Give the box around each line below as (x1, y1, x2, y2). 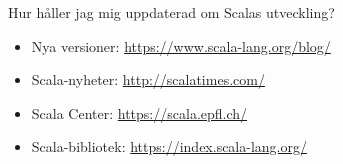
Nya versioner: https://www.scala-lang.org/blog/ (31, 35, 331, 56)
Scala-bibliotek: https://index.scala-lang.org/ (31, 136, 307, 157)
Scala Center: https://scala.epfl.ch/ (31, 102, 248, 123)
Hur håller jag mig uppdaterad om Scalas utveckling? (8, 2, 335, 22)
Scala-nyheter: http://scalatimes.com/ (31, 69, 265, 90)
